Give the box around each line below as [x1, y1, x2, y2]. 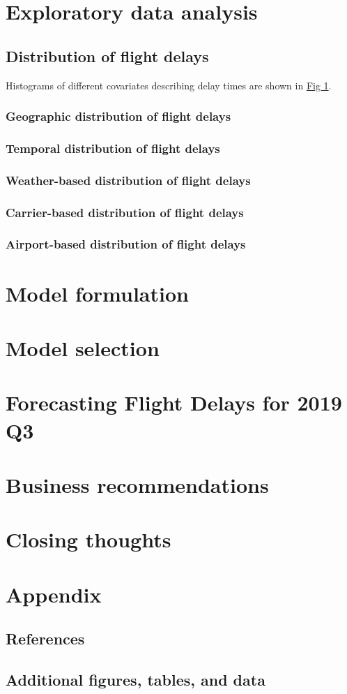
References [6, 628, 85, 649]
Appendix [6, 579, 102, 608]
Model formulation [6, 279, 189, 307]
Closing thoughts [6, 525, 171, 554]
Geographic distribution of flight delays [6, 108, 231, 125]
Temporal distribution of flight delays [6, 139, 220, 156]
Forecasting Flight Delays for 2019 [6, 388, 342, 417]
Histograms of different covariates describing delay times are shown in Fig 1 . [6, 77, 332, 92]
